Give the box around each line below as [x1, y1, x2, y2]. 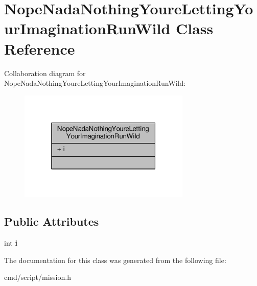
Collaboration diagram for [4, 67, 86, 78]
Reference [4, 38, 75, 59]
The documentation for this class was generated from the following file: [4, 254, 226, 265]
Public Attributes [4, 213, 99, 229]
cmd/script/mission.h [4, 272, 71, 282]
